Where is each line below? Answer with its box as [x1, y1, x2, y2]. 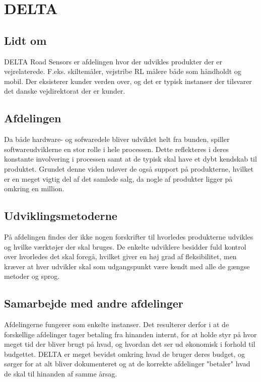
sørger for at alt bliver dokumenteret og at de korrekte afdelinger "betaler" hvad [4, 358, 250, 369]
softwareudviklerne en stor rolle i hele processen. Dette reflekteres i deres [4, 143, 229, 154]
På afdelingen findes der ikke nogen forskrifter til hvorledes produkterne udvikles [4, 231, 253, 242]
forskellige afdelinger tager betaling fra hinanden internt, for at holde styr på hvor [4, 329, 257, 339]
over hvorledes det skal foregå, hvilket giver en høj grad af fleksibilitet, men [4, 251, 237, 262]
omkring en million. [4, 183, 64, 194]
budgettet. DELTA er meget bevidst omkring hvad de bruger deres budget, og [4, 348, 245, 359]
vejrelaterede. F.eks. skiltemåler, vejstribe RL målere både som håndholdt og [4, 66, 241, 77]
